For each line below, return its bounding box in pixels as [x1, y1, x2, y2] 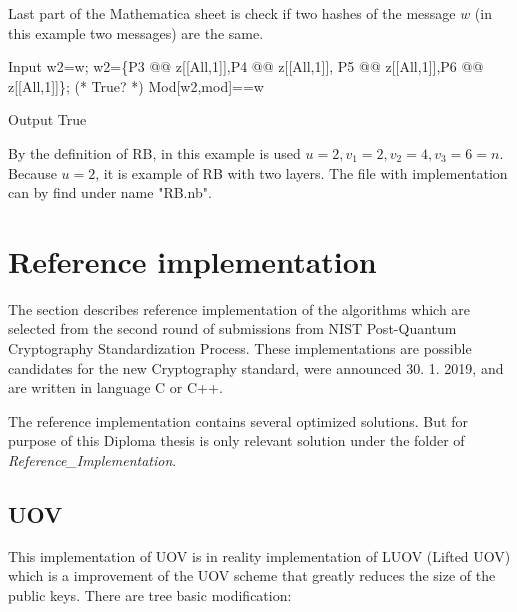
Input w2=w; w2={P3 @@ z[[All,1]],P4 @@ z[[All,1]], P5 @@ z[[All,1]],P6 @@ [8, 56, 484, 77]
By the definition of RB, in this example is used [8, 142, 301, 163]
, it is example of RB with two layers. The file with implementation [95, 162, 508, 183]
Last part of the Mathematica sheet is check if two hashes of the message [8, 3, 456, 23]
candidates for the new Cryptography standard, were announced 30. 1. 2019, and [8, 357, 504, 378]
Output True [8, 109, 87, 130]
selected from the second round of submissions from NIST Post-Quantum [8, 318, 457, 339]
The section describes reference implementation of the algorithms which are [8, 298, 471, 319]
